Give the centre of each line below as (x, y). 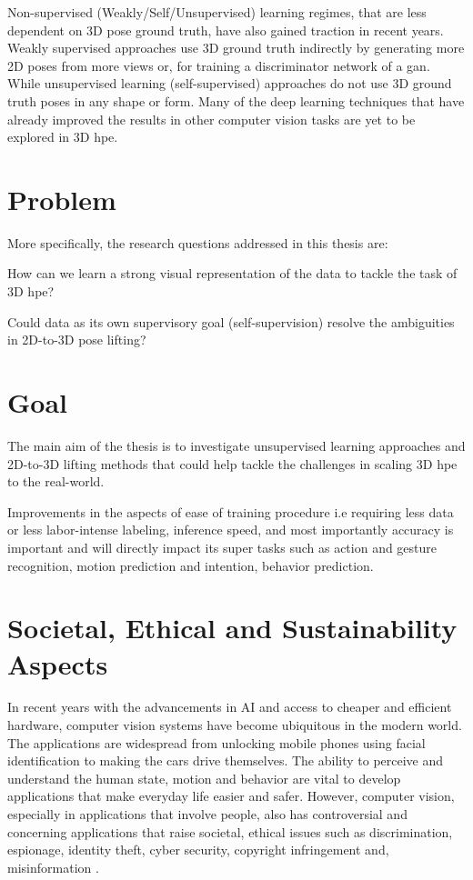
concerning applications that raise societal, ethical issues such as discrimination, (230, 831)
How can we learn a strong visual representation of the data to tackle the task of (232, 273)
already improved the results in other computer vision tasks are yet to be (211, 119)
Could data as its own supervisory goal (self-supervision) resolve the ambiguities (231, 321)
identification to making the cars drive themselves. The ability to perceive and (226, 760)
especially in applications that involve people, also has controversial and (207, 814)
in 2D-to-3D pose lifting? (77, 340)
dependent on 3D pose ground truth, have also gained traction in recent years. (226, 30)
